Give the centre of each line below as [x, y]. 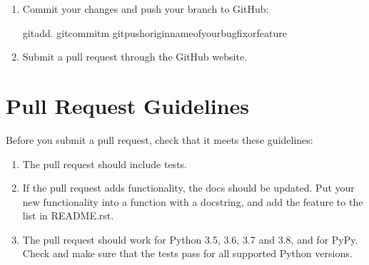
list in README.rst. [68, 215]
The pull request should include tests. [105, 163]
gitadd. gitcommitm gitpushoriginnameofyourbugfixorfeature [155, 32]
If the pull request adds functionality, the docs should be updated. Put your [188, 188]
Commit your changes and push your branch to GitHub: [146, 9]
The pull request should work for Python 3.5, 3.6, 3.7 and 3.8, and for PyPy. [190, 239]
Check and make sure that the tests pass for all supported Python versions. [187, 253]
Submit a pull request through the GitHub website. [135, 57]
